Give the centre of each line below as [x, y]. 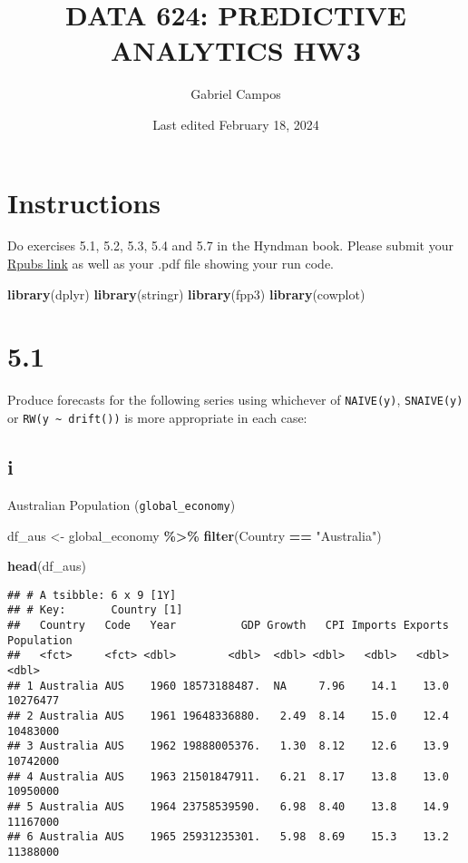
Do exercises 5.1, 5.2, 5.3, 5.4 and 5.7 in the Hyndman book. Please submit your [230, 245]
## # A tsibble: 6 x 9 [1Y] [92, 595]
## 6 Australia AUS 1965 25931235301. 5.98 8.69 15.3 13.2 [228, 837]
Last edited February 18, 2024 [236, 124]
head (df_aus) [47, 566]
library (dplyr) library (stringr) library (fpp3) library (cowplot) [186, 294]
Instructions [84, 202]
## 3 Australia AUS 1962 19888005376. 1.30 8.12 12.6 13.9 [228, 746]
